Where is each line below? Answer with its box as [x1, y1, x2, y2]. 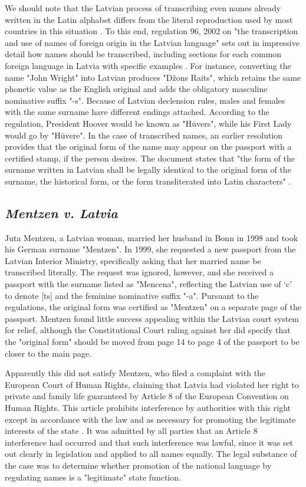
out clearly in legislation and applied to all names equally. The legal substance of [5, 447, 297, 460]
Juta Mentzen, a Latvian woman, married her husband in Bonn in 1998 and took [5, 231, 298, 244]
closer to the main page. [5, 347, 92, 359]
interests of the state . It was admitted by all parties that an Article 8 [5, 425, 258, 437]
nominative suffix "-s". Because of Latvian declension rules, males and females [5, 94, 285, 106]
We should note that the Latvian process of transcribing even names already [5, 2, 281, 14]
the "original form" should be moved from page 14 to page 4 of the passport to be [5, 335, 300, 348]
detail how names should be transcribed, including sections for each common [5, 48, 282, 60]
